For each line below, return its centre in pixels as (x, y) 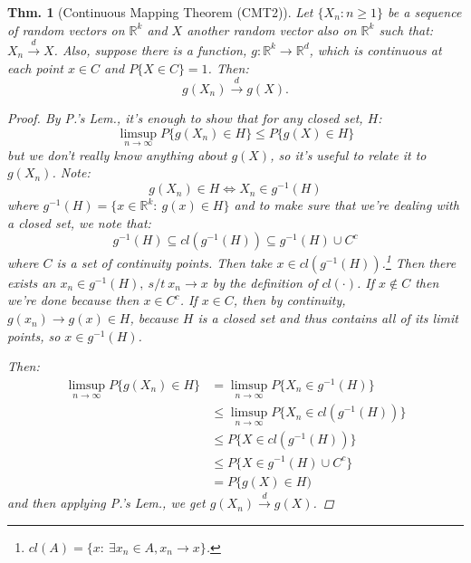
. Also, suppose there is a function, (150, 49)
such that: (406, 29)
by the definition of (265, 282)
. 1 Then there (419, 261)
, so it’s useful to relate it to (348, 154)
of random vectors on (66, 29)
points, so (34, 335)
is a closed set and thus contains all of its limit (328, 318)
